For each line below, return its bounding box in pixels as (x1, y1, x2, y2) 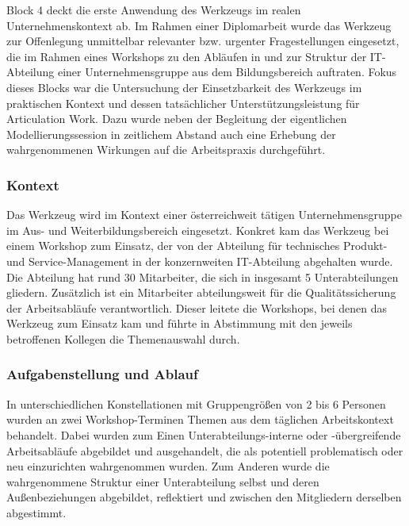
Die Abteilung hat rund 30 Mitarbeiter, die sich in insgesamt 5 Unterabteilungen (6, 268, 399, 285)
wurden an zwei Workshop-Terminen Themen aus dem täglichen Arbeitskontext (6, 411, 394, 428)
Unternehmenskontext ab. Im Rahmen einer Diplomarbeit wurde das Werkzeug (6, 17, 392, 33)
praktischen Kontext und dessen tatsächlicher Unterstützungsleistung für (6, 94, 360, 111)
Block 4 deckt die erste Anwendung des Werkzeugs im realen (6, 2, 301, 17)
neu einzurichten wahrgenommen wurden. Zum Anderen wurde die (6, 458, 330, 474)
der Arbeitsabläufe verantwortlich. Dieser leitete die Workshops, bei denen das (6, 299, 387, 316)
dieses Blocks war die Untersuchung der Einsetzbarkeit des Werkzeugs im (6, 79, 362, 95)
